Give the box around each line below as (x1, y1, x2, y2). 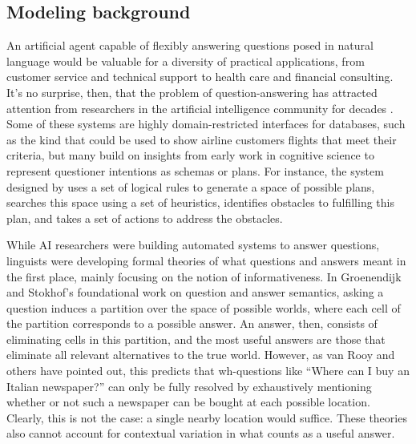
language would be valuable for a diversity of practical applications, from (6, 52, 365, 69)
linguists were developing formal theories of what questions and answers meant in (6, 252, 406, 268)
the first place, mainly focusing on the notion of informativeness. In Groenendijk (6, 268, 402, 285)
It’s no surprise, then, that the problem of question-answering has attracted (6, 83, 378, 100)
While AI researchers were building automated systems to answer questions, (6, 236, 380, 253)
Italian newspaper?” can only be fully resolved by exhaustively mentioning (6, 377, 372, 394)
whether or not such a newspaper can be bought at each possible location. (6, 394, 370, 410)
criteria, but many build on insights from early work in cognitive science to (6, 147, 374, 163)
